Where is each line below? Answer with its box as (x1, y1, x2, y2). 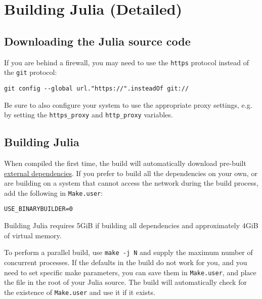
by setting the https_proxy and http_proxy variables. (4, 109, 173, 120)
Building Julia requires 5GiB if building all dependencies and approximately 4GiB (4, 220, 258, 231)
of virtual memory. (4, 230, 62, 240)
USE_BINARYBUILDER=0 (4, 205, 73, 213)
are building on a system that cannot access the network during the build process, (4, 178, 258, 188)
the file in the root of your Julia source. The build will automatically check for (4, 277, 247, 287)
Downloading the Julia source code (4, 33, 191, 49)
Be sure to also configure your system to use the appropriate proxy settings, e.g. (4, 99, 252, 110)
